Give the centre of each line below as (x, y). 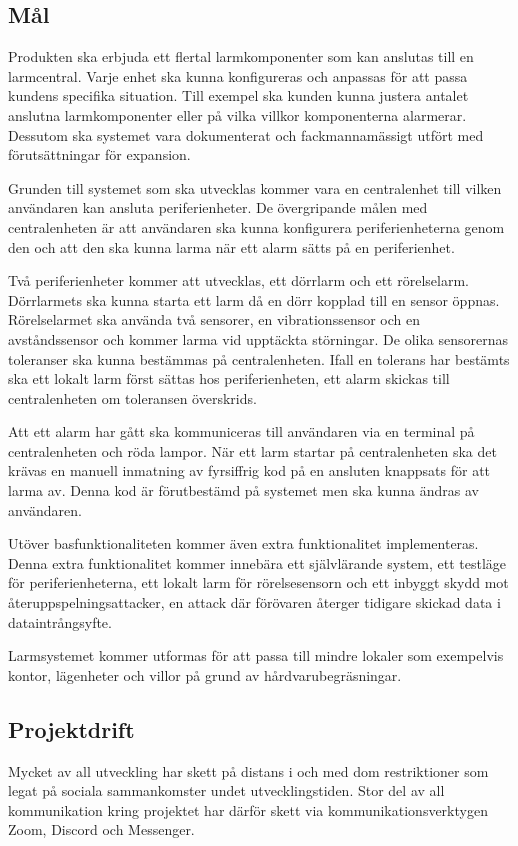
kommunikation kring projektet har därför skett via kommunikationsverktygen (248, 809)
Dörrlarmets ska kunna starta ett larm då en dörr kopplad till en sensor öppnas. (254, 299)
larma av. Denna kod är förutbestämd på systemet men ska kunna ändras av (243, 490)
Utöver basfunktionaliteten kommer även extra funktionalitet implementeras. (243, 543)
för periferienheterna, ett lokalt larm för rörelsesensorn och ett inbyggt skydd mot (258, 582)
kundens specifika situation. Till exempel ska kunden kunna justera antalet (238, 95)
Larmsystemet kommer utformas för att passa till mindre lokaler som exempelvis (256, 655)
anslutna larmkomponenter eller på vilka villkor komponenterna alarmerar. (237, 114)
